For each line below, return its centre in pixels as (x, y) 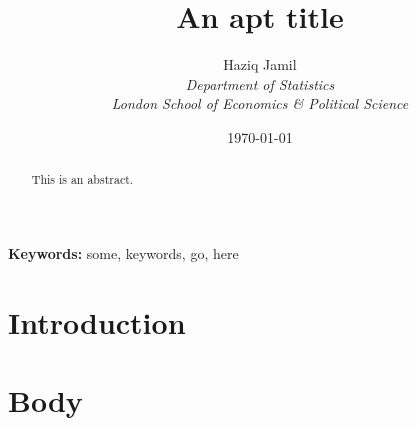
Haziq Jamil (260, 64)
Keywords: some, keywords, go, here (123, 252)
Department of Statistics (260, 83)
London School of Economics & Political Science (260, 103)
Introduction (97, 321)
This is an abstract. (82, 179)
